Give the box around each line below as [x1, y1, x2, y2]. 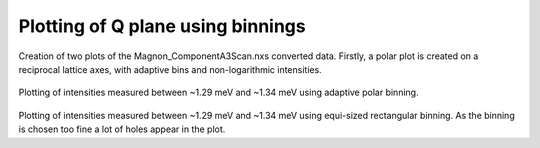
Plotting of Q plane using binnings [18, 15, 306, 37]
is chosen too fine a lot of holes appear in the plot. [18, 123, 226, 135]
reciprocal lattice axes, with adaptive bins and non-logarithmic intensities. [18, 63, 322, 75]
